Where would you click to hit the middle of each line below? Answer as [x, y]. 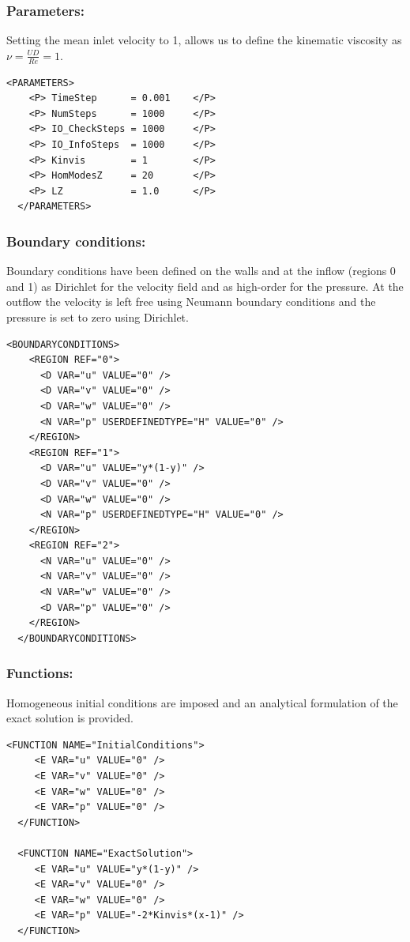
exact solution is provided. [70, 718]
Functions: [40, 673]
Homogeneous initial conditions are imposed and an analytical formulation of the [202, 702]
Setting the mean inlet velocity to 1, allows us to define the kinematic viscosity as [204, 40]
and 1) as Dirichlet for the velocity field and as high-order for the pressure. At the [205, 286]
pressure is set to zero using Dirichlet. [98, 317]
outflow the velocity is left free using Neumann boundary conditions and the [191, 301]
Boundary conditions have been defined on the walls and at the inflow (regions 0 [201, 271]
